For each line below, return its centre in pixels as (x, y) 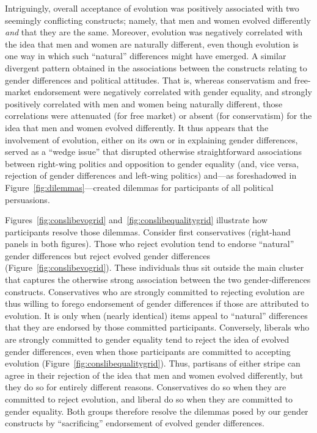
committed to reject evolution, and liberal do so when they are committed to (149, 399)
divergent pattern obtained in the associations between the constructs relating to (156, 67)
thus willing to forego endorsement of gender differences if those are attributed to (157, 303)
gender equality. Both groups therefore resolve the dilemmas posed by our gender (157, 411)
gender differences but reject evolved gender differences (107, 255)
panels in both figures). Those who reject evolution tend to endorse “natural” (150, 244)
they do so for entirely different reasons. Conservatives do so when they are (146, 387)
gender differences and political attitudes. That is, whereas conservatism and (148, 80)
